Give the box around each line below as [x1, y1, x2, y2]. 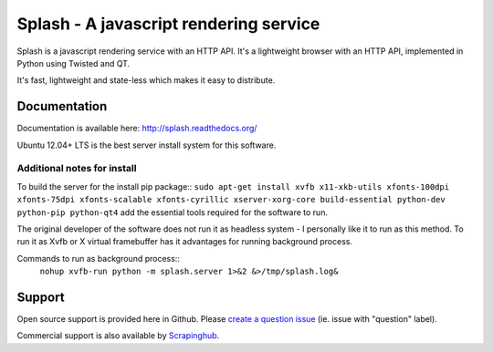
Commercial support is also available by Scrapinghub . [16, 330, 220, 341]
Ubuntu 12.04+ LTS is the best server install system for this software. [16, 140, 277, 150]
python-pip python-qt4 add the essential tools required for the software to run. [16, 206, 329, 218]
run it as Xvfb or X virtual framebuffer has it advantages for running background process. [16, 236, 353, 247]
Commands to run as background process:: [16, 253, 180, 264]
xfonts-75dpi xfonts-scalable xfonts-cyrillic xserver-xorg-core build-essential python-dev [16, 194, 446, 205]
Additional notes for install [16, 162, 137, 175]
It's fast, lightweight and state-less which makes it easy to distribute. [16, 75, 276, 86]
